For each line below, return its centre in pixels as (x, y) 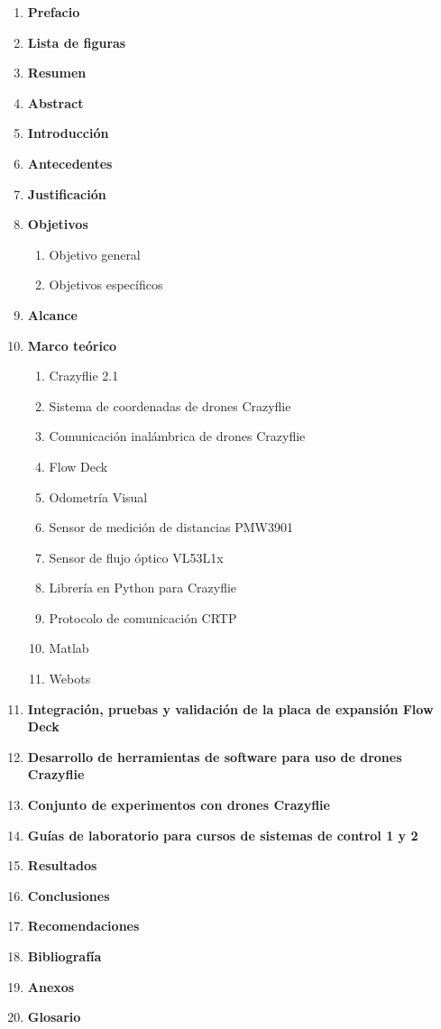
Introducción (68, 133)
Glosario (54, 1017)
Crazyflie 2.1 (84, 376)
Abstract (55, 102)
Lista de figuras (77, 42)
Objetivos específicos (106, 285)
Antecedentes (70, 163)
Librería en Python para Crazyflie (143, 588)
